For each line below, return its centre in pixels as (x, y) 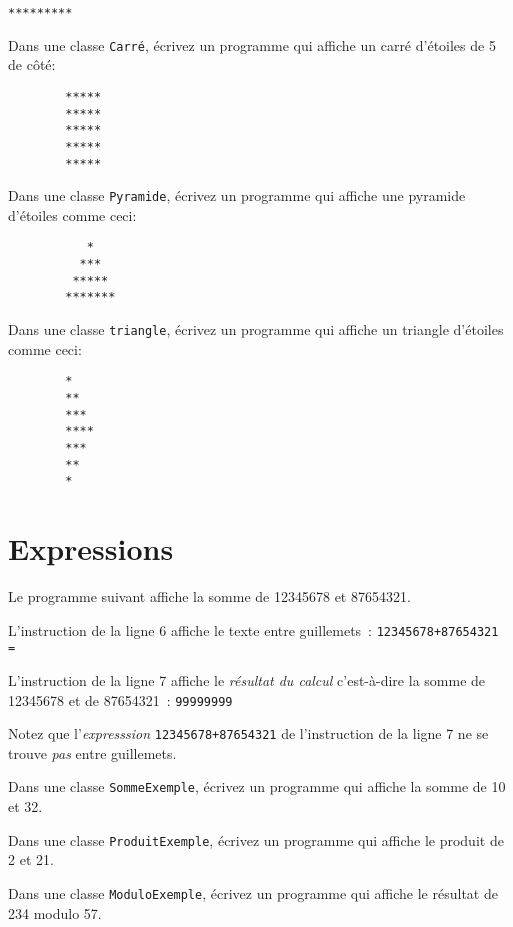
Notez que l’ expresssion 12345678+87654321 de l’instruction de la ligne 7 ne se (248, 733)
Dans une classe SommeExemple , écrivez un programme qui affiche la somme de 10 (257, 786)
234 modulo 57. (55, 912)
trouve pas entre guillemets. (92, 752)
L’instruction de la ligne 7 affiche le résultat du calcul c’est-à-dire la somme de (247, 679)
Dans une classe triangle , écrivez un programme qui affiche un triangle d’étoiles (256, 329)
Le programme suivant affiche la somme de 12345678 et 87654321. (209, 596)
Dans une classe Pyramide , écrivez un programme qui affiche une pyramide (237, 195)
